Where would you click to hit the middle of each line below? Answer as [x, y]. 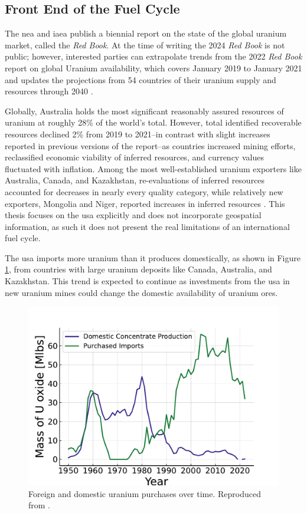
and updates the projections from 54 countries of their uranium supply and [141, 79]
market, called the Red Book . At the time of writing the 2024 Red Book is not [145, 45]
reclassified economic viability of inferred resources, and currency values [134, 157]
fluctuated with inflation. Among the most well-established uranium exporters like [153, 168]
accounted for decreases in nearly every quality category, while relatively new [144, 191]
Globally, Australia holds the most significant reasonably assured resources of [144, 111]
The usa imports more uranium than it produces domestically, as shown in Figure [153, 257]
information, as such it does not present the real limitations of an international [147, 226]
